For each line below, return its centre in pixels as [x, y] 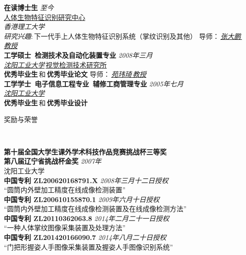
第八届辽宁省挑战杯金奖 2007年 [53, 161]
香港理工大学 [24, 26]
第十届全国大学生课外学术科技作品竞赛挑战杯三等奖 [85, 151]
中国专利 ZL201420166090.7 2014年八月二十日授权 [85, 237]
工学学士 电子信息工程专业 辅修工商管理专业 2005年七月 [94, 83]
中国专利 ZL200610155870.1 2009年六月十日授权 [82, 199]
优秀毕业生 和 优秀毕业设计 [46, 102]
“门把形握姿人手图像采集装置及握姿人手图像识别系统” [89, 246]
